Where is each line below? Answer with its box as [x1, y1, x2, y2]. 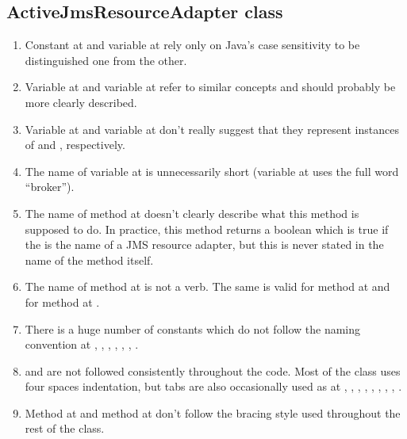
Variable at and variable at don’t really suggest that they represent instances [25, 120, 399, 137]
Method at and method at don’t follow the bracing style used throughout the [25, 404, 401, 421]
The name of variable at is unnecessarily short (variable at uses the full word [25, 162, 399, 179]
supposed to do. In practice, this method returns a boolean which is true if [25, 220, 389, 237]
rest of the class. [25, 420, 105, 437]
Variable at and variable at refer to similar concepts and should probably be [25, 78, 396, 95]
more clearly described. [25, 94, 137, 110]
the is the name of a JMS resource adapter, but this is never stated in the [25, 236, 384, 253]
